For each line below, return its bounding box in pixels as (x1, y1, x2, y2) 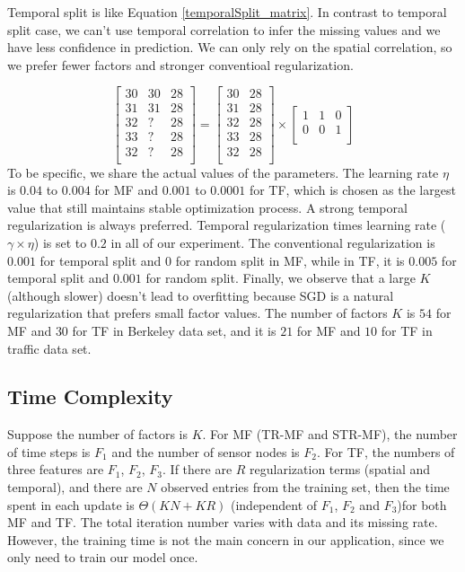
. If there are (162, 460, 232, 479)
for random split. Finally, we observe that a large (145, 268, 416, 287)
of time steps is (7, 442, 91, 461)
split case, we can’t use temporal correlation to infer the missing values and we (7, 20, 441, 39)
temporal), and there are (7, 478, 143, 497)
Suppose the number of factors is (7, 425, 188, 444)
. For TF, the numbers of (317, 442, 455, 461)
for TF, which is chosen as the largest (249, 180, 456, 199)
